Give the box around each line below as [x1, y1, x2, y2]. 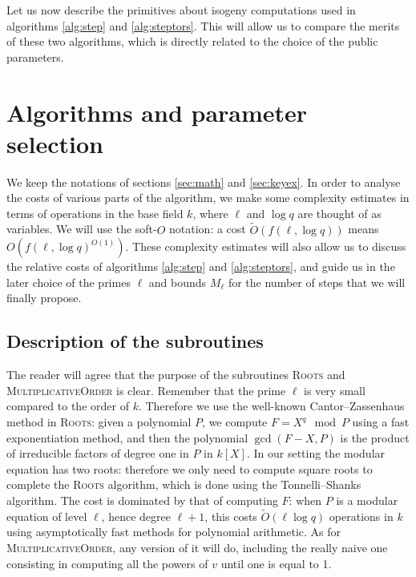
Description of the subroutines [6, 329, 264, 353]
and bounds [148, 273, 207, 290]
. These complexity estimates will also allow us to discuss [125, 238, 406, 255]
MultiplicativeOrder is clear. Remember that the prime [6, 381, 286, 398]
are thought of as [297, 204, 382, 221]
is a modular [336, 492, 398, 509]
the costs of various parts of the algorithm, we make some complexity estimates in [6, 189, 410, 206]
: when [289, 492, 322, 509]
